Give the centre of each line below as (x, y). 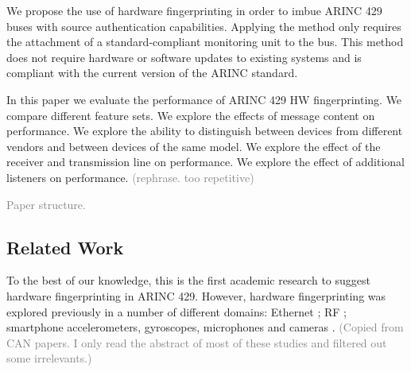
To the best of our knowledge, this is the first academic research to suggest (188, 280)
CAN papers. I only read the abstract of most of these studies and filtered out (197, 342)
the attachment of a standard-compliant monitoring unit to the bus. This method (205, 42)
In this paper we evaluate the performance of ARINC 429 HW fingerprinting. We (204, 99)
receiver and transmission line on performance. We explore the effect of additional (205, 162)
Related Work (65, 247)
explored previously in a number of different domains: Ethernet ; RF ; (176, 311)
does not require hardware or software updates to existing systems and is (184, 57)
